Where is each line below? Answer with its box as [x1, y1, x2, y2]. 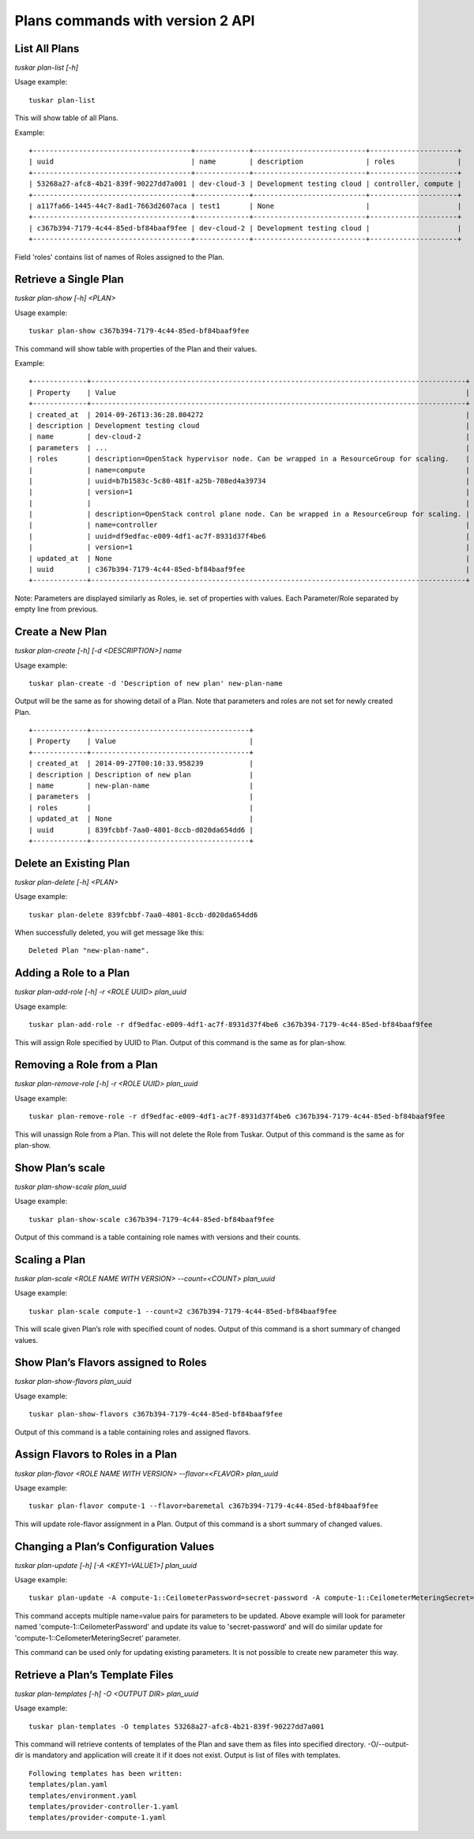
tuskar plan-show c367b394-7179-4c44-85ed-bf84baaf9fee [28, 326, 250, 336]
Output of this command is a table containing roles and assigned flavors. [14, 1427, 251, 1437]
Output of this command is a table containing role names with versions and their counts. [14, 1232, 302, 1242]
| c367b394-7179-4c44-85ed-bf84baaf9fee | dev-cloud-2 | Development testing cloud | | [28, 224, 462, 232]
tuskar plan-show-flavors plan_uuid [14, 1377, 132, 1386]
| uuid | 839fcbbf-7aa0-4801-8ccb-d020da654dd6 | [28, 825, 254, 834]
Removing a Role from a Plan [14, 1059, 158, 1072]
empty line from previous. [14, 604, 99, 614]
